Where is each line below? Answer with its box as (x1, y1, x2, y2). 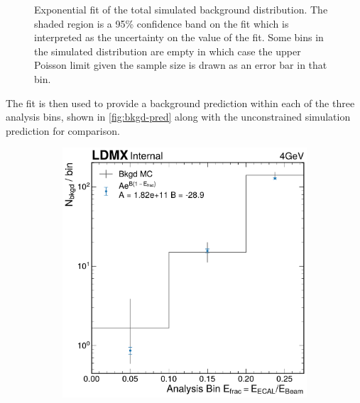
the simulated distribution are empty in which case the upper (34, 43, 301, 58)
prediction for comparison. (6, 123, 120, 138)
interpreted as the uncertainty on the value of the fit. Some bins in (34, 30, 324, 45)
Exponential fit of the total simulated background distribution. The (34, 2, 328, 16)
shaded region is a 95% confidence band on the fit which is (34, 16, 289, 31)
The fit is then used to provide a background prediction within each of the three (6, 95, 355, 110)
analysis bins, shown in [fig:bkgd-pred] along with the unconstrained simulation (6, 109, 351, 124)
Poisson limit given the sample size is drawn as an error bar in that (34, 57, 327, 72)
